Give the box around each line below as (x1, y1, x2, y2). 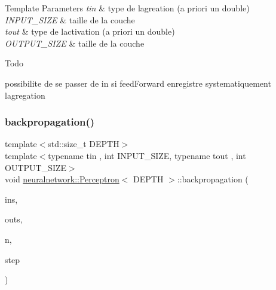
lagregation (5, 88, 45, 101)
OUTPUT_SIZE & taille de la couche (5, 36, 145, 49)
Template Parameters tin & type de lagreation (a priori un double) (5, 2, 250, 14)
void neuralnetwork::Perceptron (5, 173, 119, 185)
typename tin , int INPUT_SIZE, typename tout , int (48, 149, 246, 161)
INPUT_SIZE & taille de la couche (5, 13, 135, 26)
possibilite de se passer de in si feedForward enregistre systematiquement (5, 77, 271, 89)
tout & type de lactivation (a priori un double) (5, 25, 175, 38)
